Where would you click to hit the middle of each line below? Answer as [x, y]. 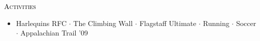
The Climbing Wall [103, 23]
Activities [20, 6]
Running [216, 23]
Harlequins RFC [41, 23]
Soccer [246, 23]
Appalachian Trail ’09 [54, 33]
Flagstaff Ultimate [168, 23]
